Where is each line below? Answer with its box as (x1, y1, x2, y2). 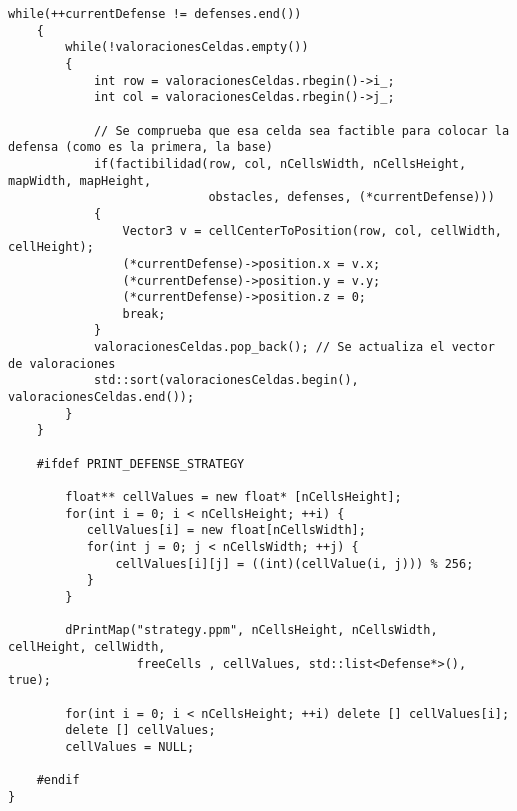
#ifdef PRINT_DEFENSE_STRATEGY (36, 456, 245, 471)
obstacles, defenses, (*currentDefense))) (208, 190, 495, 205)
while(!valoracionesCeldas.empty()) (65, 40, 309, 55)
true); (8, 673, 51, 688)
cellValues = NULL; (65, 739, 195, 754)
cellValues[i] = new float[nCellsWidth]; (86, 523, 366, 538)
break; (122, 306, 166, 321)
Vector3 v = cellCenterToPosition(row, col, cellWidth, (122, 223, 502, 238)
